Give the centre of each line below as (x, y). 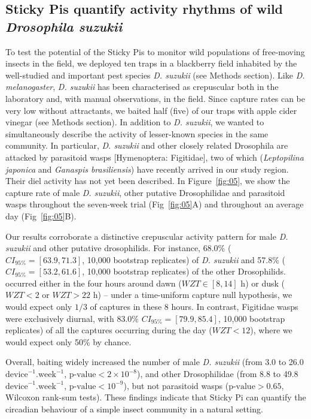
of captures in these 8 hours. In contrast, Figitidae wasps (194, 307)
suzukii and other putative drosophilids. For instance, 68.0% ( (118, 248)
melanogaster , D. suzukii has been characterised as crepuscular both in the (142, 87)
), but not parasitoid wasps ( (176, 385)
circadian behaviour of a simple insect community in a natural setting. (134, 409)
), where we (271, 330)
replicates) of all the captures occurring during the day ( (109, 330)
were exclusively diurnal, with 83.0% (72, 318)
